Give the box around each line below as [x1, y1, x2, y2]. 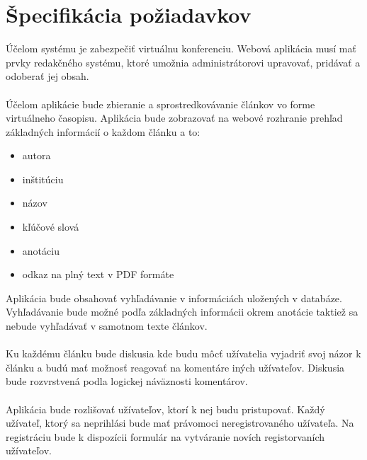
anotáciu [22, 243, 60, 258]
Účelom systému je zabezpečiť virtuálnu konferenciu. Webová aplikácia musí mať [6, 41, 356, 56]
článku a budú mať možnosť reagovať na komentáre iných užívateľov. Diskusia [6, 360, 345, 374]
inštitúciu [22, 171, 64, 186]
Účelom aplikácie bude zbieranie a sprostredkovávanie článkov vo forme [6, 96, 315, 111]
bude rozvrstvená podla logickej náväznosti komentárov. [6, 374, 248, 389]
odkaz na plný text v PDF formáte [22, 267, 174, 282]
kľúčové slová [22, 219, 79, 234]
